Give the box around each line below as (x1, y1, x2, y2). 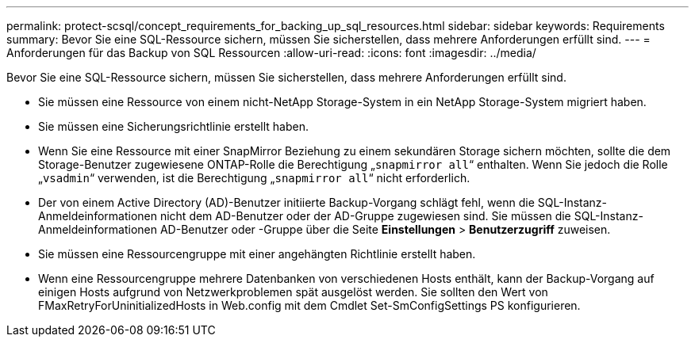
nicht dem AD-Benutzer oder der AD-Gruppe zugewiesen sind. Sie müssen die (159, 209, 571, 223)
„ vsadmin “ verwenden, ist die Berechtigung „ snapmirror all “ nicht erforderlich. (38, 171, 470, 185)
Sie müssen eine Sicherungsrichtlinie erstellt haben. (38, 120, 309, 133)
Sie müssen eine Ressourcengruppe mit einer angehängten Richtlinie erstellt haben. (38, 247, 476, 261)
